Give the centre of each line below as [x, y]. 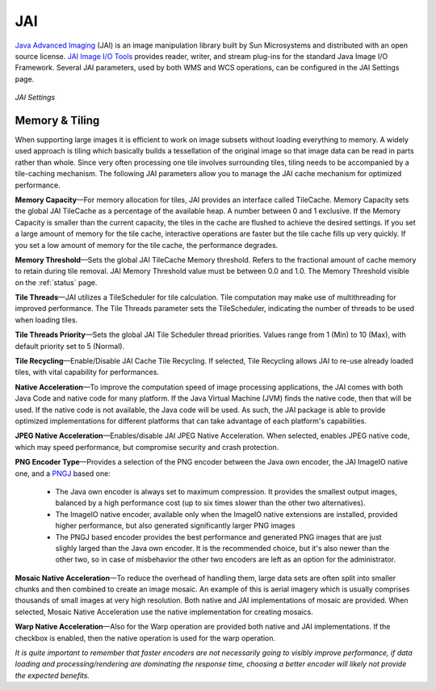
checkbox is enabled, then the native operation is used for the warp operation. [145, 637]
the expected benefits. [52, 675]
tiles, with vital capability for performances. [87, 372]
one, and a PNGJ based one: [63, 473]
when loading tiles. [46, 320]
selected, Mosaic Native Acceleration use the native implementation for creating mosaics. [164, 612]
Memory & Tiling [57, 120]
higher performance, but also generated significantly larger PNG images [175, 526]
